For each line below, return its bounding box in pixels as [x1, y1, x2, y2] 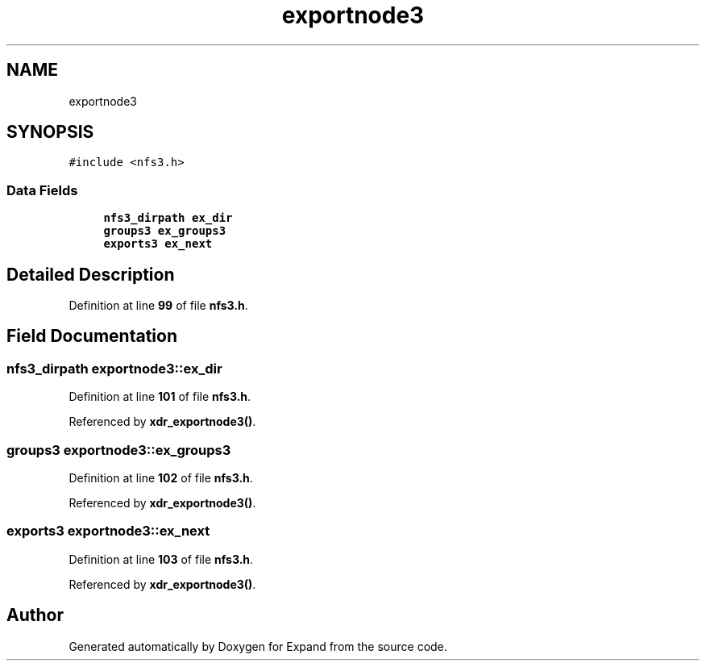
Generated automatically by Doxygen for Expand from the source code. [69, 639, 447, 653]
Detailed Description [6, 264, 175, 285]
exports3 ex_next [103, 237, 213, 251]
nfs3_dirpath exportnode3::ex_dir [6, 360, 222, 377]
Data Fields [6, 181, 78, 198]
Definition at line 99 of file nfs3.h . [69, 298, 248, 313]
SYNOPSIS [6, 122, 94, 143]
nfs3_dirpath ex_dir [103, 211, 233, 225]
